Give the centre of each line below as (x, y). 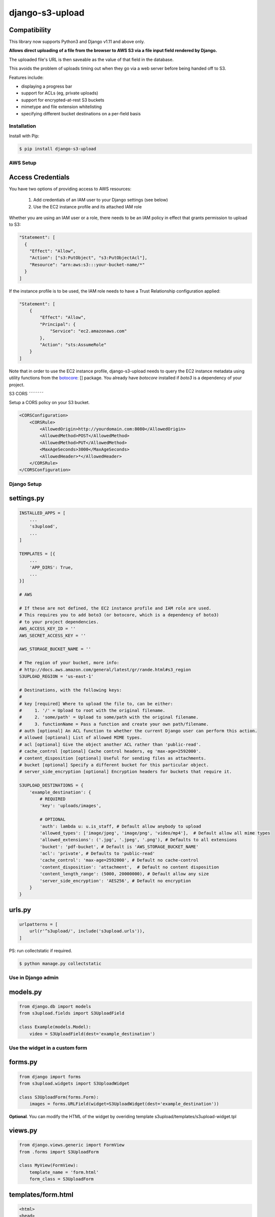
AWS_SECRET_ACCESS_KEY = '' (52, 636)
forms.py (23, 1062)
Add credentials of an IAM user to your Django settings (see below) (101, 200)
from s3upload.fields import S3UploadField (72, 1013)
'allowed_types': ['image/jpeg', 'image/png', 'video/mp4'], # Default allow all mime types (155, 833)
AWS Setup (23, 163)
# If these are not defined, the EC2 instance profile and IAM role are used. (115, 608)
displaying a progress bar (47, 86)
